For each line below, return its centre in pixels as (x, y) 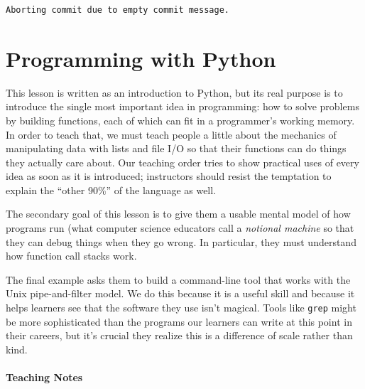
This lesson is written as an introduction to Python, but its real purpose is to (174, 92)
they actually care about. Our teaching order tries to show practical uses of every (182, 162)
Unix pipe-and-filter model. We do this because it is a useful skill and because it (180, 293)
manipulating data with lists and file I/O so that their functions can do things (176, 148)
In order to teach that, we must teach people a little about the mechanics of (171, 134)
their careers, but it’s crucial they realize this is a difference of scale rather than (179, 335)
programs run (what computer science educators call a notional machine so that (180, 228)
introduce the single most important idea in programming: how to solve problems (182, 106)
